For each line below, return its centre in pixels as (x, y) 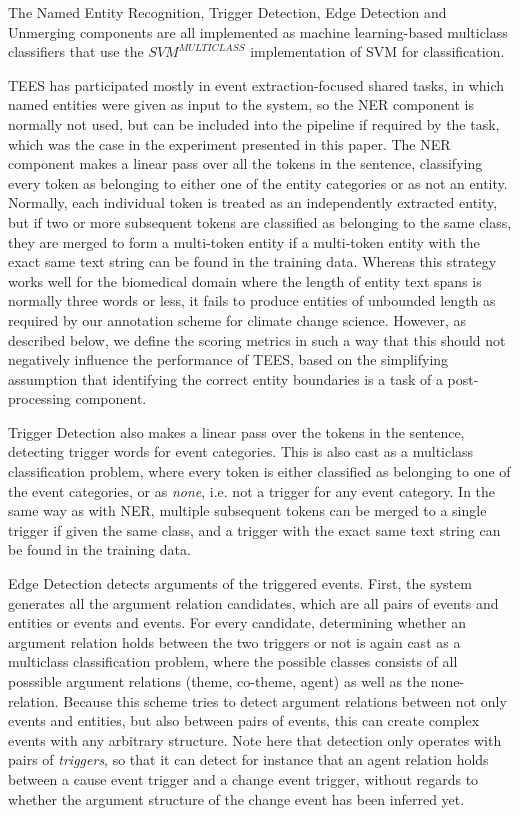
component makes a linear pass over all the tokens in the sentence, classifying (245, 163)
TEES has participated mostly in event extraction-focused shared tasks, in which (256, 84)
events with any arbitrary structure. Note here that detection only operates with (255, 739)
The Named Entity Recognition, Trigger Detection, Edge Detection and (227, 12)
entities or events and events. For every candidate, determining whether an (237, 622)
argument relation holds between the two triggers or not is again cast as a (234, 641)
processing (39, 398)
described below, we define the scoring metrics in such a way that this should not (257, 339)
